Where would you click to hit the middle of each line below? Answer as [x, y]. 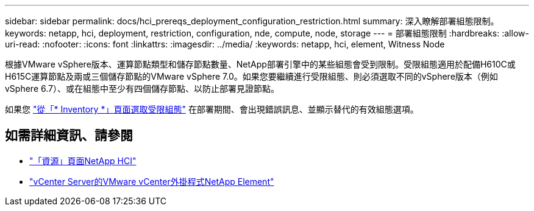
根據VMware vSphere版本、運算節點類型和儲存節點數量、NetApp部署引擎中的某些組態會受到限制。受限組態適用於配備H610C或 [260, 64]
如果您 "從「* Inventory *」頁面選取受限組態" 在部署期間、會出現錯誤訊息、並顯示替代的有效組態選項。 [212, 109]
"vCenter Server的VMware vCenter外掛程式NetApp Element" [152, 181]
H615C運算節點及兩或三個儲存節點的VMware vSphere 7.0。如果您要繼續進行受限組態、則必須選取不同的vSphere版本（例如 [251, 76]
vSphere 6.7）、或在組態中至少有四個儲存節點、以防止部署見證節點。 [142, 88]
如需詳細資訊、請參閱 [69, 136]
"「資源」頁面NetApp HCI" [83, 161]
